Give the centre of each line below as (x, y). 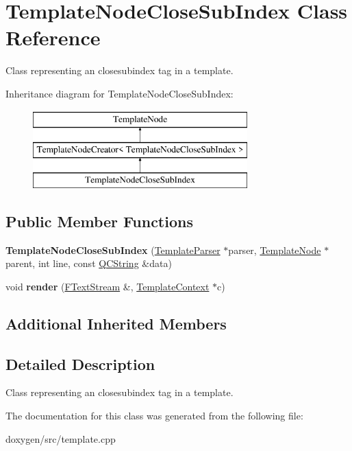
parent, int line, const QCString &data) (89, 263)
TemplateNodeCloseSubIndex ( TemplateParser (113, 250)
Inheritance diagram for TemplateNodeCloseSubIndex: (120, 93)
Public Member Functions (99, 221)
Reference (53, 37)
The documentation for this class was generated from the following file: (154, 416)
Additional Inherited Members (116, 323)
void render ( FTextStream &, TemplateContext (108, 286)
